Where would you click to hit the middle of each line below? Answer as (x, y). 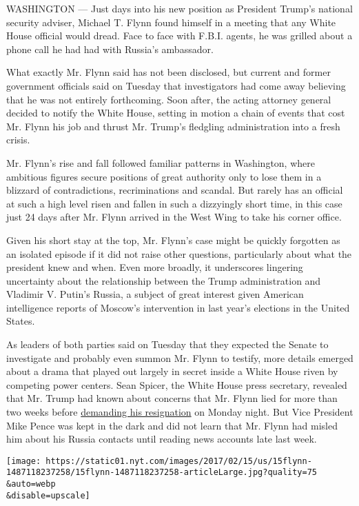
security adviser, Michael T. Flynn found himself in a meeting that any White (171, 22)
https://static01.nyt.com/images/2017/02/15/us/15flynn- (179, 461)
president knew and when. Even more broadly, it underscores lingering (155, 267)
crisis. (18, 140)
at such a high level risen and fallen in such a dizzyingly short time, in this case (174, 203)
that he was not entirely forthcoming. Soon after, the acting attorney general (169, 99)
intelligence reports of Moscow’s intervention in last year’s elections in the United (178, 307)
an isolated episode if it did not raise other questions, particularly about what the (179, 253)
